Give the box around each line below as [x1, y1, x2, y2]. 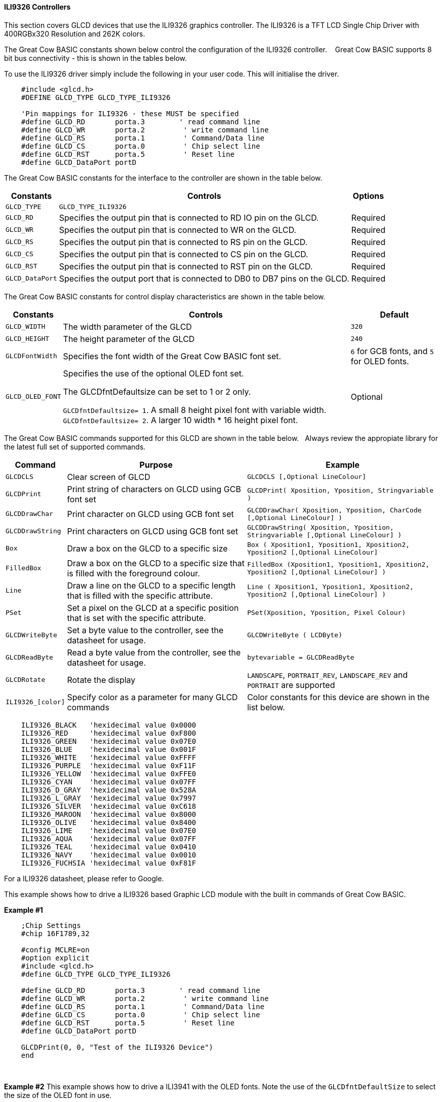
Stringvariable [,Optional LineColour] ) [247, 531, 402, 539]
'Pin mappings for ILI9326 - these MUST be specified [21, 109, 239, 118]
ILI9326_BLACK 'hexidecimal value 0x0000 [21, 720, 196, 729]
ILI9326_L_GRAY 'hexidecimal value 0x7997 [21, 794, 196, 802]
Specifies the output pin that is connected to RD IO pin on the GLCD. [59, 212, 319, 223]
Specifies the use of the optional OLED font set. [63, 368, 244, 378]
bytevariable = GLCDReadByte [247, 653, 354, 662]
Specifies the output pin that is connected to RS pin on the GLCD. [59, 236, 308, 247]
